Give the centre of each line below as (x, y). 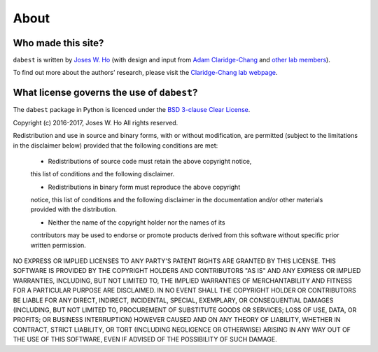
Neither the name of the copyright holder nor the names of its (136, 222)
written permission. (58, 245)
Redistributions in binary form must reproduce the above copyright (144, 187)
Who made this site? (58, 43)
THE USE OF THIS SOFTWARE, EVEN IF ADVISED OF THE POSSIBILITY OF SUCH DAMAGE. (145, 339)
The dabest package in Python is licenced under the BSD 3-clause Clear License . (132, 110)
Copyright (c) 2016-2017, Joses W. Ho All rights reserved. (96, 122)
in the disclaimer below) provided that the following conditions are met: (115, 145)
